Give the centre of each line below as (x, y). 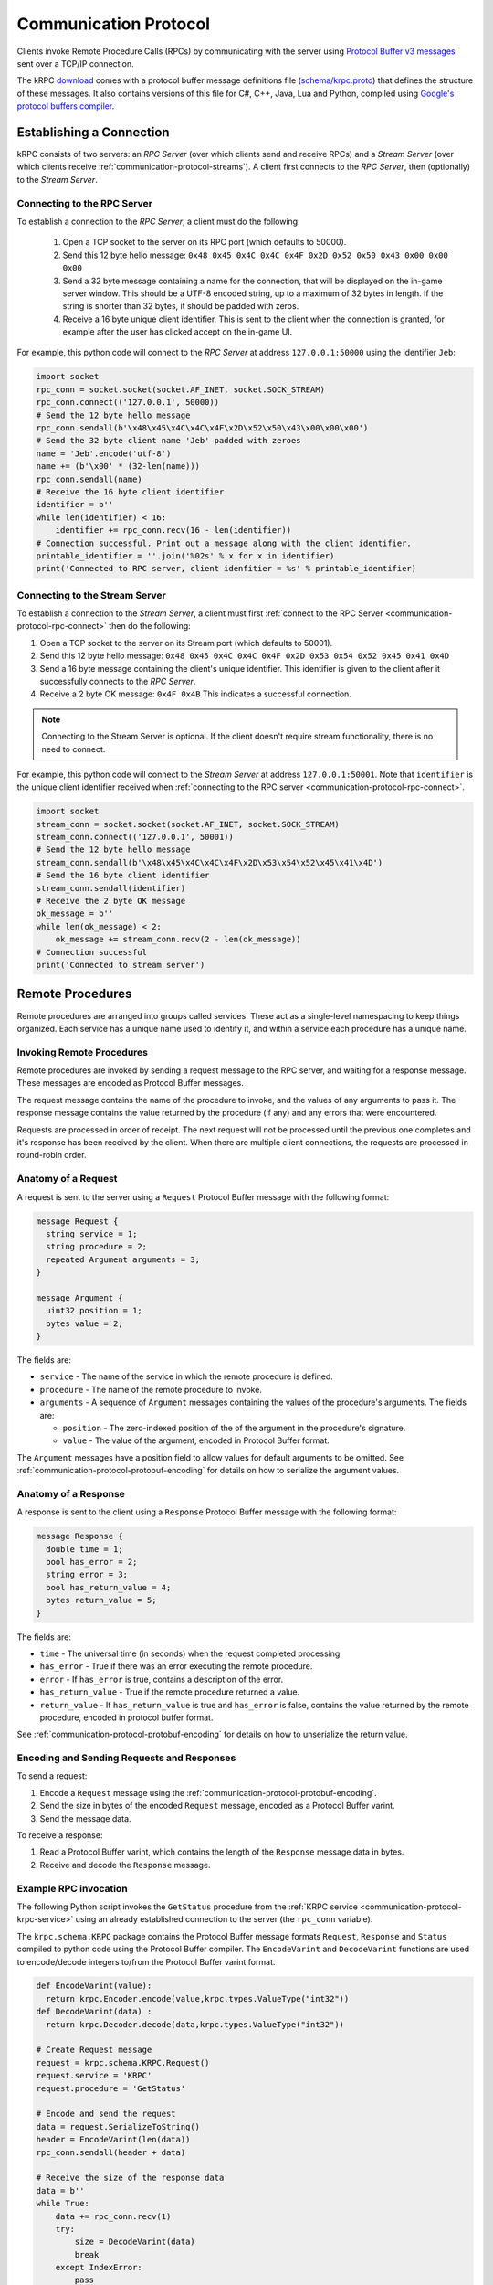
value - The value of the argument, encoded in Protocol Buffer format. (196, 1440)
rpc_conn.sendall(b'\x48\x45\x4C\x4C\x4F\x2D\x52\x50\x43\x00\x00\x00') (202, 428)
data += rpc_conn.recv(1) (113, 2216)
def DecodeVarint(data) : (94, 2012)
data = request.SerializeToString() (118, 2126)
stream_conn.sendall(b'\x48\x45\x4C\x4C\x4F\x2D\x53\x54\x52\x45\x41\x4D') (210, 862)
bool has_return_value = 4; (109, 1587)
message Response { (79, 1536)
